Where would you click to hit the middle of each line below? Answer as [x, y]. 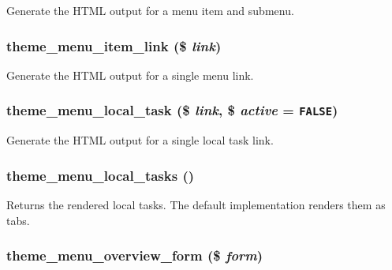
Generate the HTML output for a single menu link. [130, 75]
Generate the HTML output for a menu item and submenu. [150, 10]
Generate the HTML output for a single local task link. [140, 140]
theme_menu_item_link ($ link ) [114, 45]
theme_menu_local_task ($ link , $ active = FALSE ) [172, 110]
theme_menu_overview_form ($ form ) [135, 255]
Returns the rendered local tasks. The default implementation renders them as [196, 204]
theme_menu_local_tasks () [101, 175]
